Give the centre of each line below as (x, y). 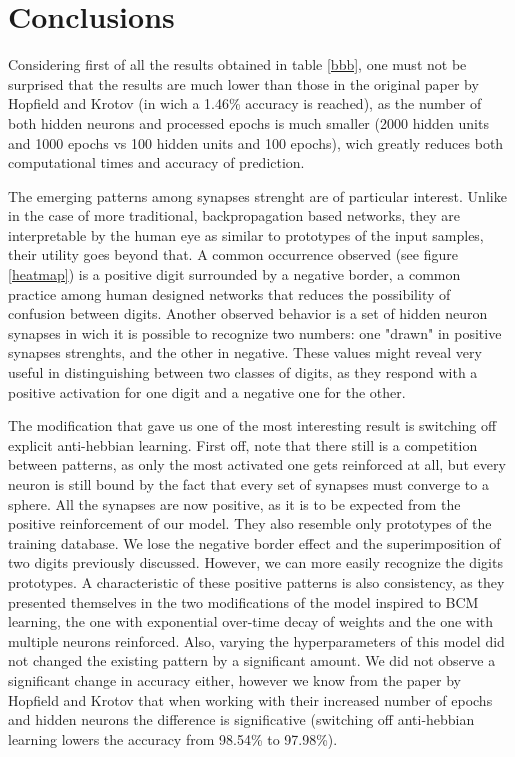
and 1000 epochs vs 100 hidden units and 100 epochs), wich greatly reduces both (256, 142)
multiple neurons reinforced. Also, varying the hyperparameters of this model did (256, 640)
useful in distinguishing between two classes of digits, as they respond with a (243, 372)
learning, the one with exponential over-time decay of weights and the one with (251, 621)
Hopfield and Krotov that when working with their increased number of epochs (250, 699)
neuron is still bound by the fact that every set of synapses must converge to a (248, 484)
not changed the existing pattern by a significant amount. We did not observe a (252, 660)
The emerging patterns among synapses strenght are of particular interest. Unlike (257, 195)
